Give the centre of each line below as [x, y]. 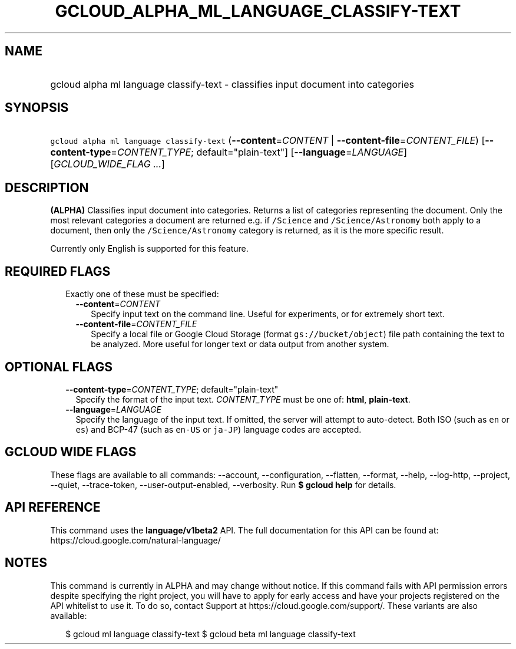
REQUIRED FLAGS [58, 271]
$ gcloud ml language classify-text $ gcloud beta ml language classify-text [211, 634]
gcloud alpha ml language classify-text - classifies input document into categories [232, 84]
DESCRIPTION [47, 187]
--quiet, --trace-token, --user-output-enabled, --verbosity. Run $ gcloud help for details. [223, 485]
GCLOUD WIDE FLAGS [71, 452]
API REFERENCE [53, 508]
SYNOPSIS [37, 108]
